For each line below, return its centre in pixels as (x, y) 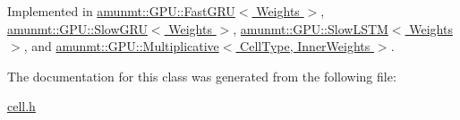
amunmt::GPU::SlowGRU (77, 28)
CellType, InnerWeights (305, 46)
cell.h (21, 106)
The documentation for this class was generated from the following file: (202, 76)
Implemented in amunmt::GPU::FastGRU (121, 11)
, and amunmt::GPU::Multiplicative (121, 46)
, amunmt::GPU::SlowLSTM (311, 28)
